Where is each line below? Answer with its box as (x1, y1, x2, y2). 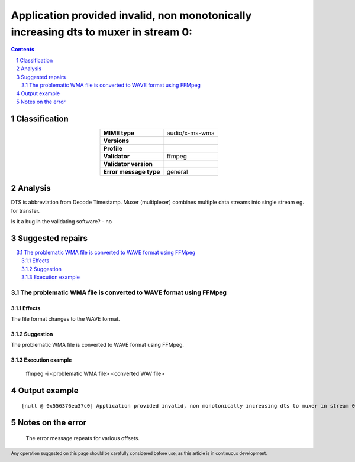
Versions (103, 136, 130, 145)
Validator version (103, 160, 153, 168)
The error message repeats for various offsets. (25, 434, 140, 441)
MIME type (103, 129, 135, 137)
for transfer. (11, 207, 40, 214)
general (166, 167, 188, 175)
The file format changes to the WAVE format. (11, 315, 121, 322)
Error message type (103, 167, 160, 175)
